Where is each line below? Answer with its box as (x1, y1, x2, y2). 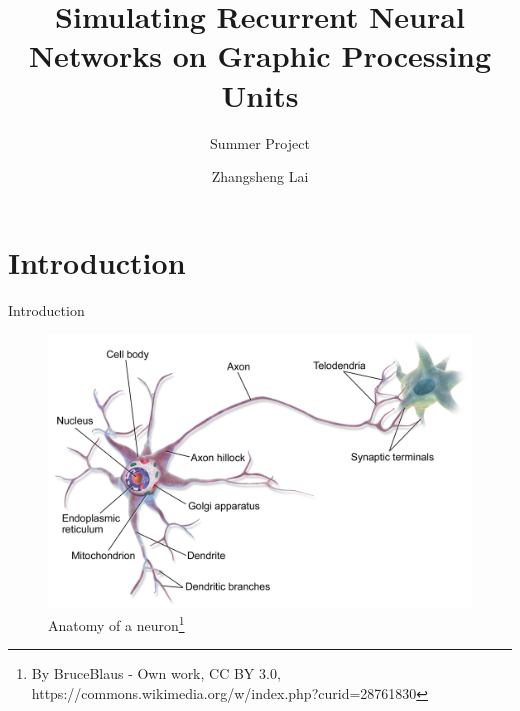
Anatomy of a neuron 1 (48, 612, 185, 635)
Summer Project (210, 132, 310, 153)
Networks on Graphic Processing (28, 35, 492, 76)
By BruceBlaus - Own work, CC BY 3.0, (31, 663, 281, 684)
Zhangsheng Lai (211, 166, 309, 187)
